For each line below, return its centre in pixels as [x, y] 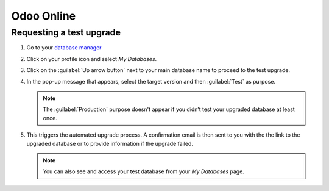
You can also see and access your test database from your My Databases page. [144, 171]
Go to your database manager [64, 48]
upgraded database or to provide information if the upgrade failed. [110, 143]
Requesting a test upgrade [66, 32]
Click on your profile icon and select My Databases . [92, 59]
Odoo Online [44, 16]
